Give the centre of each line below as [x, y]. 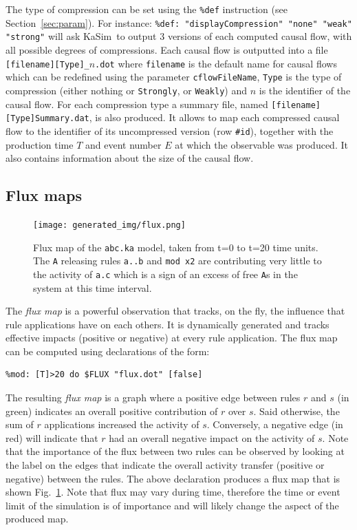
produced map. [37, 519]
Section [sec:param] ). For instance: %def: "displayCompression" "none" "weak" [179, 22]
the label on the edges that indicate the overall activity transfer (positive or [165, 465]
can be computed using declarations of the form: [108, 351]
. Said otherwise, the [296, 411]
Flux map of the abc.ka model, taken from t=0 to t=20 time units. [176, 247]
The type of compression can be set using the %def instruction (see [147, 9]
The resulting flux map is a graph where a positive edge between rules [153, 397]
